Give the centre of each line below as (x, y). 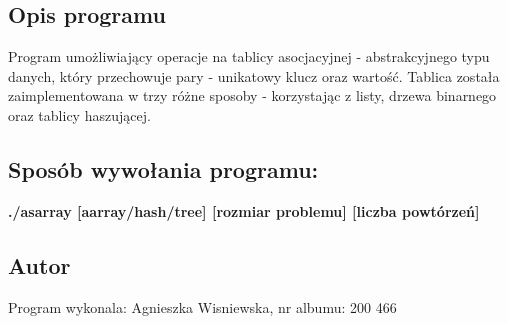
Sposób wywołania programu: (163, 168)
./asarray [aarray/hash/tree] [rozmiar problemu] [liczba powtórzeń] (244, 210)
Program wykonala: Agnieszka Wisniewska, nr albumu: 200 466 (202, 306)
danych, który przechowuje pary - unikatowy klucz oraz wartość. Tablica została (254, 75)
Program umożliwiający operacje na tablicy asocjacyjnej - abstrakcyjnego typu (249, 56)
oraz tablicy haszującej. (79, 114)
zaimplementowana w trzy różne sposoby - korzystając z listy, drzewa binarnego (252, 95)
